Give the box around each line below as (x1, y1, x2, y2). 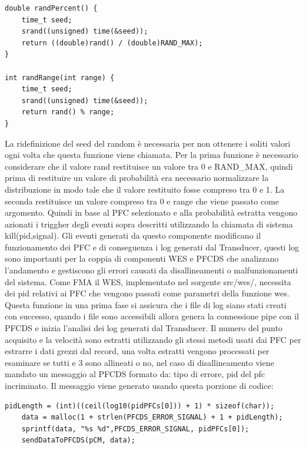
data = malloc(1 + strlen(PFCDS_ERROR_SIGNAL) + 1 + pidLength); (21, 413, 283, 422)
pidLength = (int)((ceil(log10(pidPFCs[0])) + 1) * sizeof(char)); (5, 401, 275, 410)
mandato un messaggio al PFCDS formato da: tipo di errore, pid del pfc (5, 368, 265, 380)
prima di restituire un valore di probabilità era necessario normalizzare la (5, 171, 269, 184)
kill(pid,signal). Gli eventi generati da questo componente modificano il (5, 229, 261, 242)
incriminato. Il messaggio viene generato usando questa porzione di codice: (5, 379, 274, 391)
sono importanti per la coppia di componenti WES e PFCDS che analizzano (5, 252, 279, 265)
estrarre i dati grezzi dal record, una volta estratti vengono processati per (5, 345, 270, 357)
